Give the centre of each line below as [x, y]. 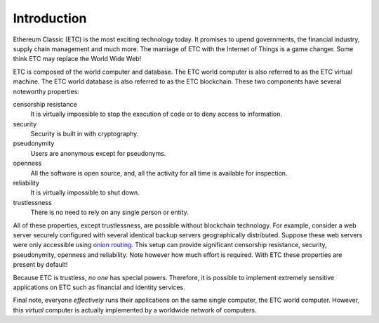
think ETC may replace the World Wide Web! [77, 59]
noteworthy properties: [46, 91]
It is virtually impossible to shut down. [85, 192]
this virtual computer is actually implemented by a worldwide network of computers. [135, 310]
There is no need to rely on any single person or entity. [109, 212]
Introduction [50, 18]
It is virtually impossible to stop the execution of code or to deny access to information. [157, 114]
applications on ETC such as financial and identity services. [99, 287]
